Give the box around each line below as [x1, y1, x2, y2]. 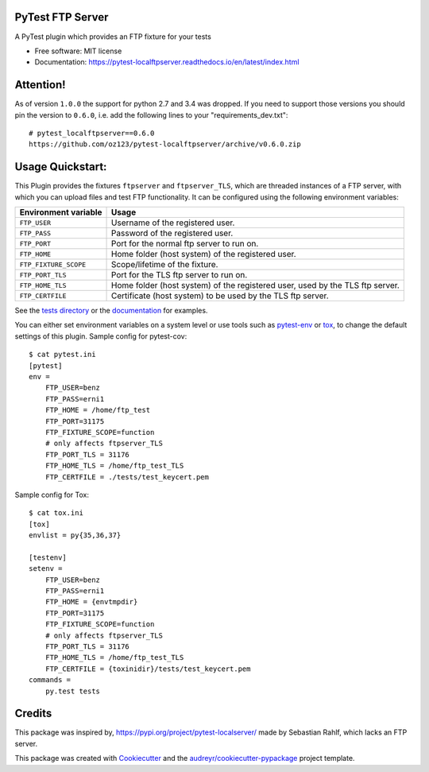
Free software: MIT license [34, 46, 122, 56]
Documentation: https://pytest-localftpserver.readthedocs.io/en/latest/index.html [34, 57, 300, 67]
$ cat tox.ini [29, 509, 83, 518]
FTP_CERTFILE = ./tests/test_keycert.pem [44, 472, 210, 481]
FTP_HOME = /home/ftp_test [44, 405, 151, 415]
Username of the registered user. [111, 217, 235, 228]
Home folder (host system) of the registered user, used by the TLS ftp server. [111, 280, 400, 291]
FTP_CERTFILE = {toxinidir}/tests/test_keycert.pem [44, 664, 251, 673]
